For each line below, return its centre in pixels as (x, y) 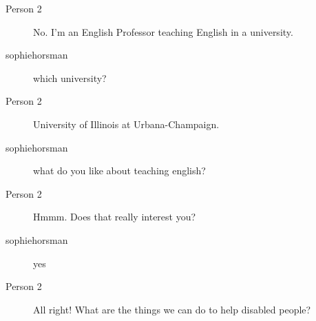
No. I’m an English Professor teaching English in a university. (163, 31)
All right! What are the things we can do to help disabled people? (172, 309)
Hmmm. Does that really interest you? (115, 217)
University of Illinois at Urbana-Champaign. (126, 124)
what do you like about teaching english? (119, 170)
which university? (70, 77)
